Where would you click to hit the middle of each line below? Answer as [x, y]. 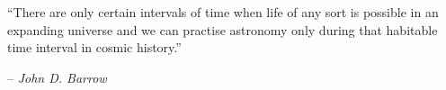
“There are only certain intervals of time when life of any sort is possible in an [223, 12]
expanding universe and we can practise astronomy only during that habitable [223, 29]
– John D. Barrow [57, 77]
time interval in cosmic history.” [94, 47]
